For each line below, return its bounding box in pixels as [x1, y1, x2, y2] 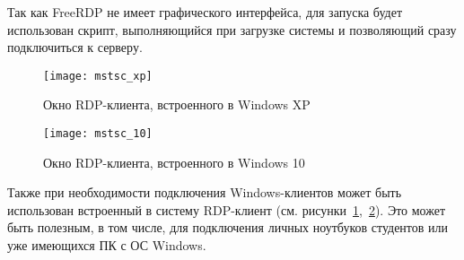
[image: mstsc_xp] [43, 69, 153, 82]
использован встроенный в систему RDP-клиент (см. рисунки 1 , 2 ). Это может [7, 200, 446, 219]
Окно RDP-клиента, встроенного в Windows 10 [43, 152, 305, 171]
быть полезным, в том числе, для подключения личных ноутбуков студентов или [7, 218, 449, 237]
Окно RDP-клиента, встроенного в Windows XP [43, 95, 311, 114]
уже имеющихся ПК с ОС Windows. [7, 236, 206, 255]
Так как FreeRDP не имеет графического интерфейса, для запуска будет [7, 3, 403, 21]
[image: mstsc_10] [43, 127, 153, 141]
